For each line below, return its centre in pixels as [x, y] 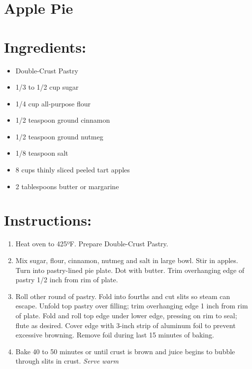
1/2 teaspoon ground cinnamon [63, 120]
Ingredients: [45, 47]
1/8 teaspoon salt [42, 153]
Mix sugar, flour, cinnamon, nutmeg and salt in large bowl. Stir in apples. [127, 260]
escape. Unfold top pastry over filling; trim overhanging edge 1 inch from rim [132, 306]
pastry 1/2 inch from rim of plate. [67, 280]
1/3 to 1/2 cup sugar [47, 87]
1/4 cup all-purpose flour [53, 103]
